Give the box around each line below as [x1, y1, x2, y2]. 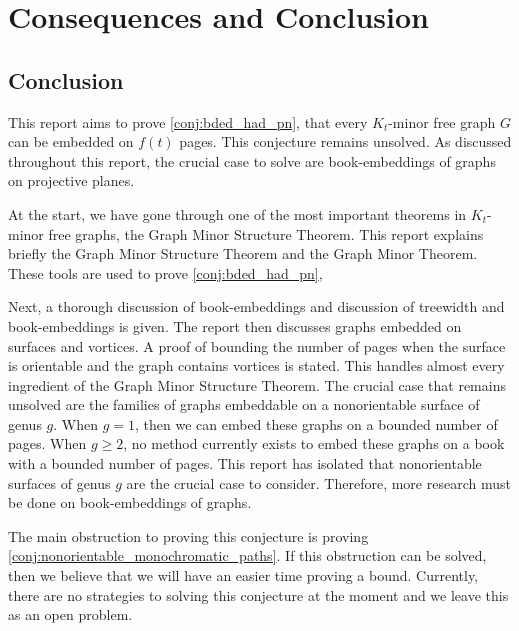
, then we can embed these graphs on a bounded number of [135, 413, 498, 434]
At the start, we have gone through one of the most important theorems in [8, 203, 467, 224]
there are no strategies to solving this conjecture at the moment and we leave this [8, 584, 509, 605]
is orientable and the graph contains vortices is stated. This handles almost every [8, 355, 505, 376]
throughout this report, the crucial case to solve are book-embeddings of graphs [8, 150, 496, 171]
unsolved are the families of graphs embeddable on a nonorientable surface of [8, 394, 480, 415]
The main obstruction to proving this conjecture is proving [8, 525, 369, 546]
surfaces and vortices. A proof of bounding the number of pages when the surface [8, 335, 506, 356]
